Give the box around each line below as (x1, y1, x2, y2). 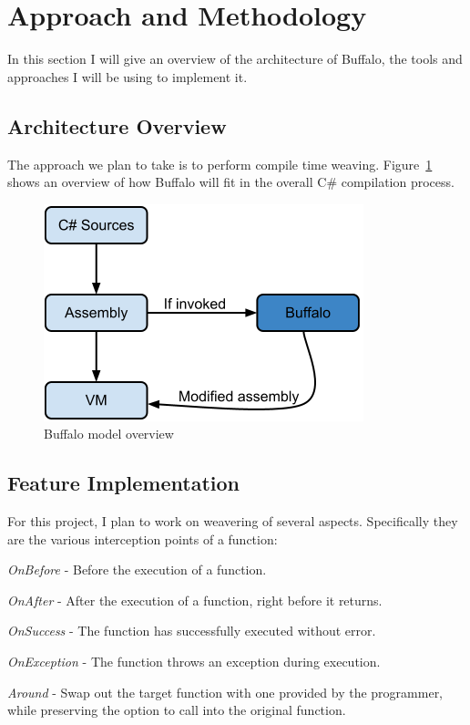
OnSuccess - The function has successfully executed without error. (7, 621, 376, 640)
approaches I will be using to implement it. (7, 67, 248, 86)
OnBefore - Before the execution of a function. (7, 560, 267, 579)
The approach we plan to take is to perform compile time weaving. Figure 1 (7, 154, 433, 173)
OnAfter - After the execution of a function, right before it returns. (7, 590, 383, 609)
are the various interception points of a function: (7, 529, 278, 548)
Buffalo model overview (44, 424, 174, 443)
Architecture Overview (7, 111, 227, 140)
